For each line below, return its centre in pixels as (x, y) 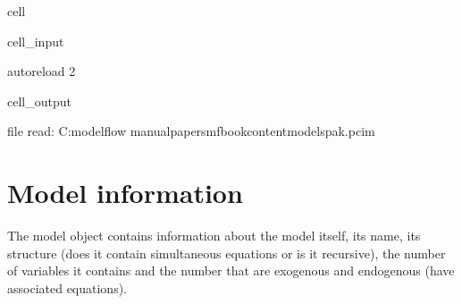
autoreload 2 (42, 71)
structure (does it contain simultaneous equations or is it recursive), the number (227, 253)
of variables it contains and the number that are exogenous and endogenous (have (231, 270)
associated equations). (67, 287)
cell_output (39, 101)
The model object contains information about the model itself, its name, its (214, 236)
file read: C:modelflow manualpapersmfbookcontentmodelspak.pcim (191, 131)
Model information (125, 193)
